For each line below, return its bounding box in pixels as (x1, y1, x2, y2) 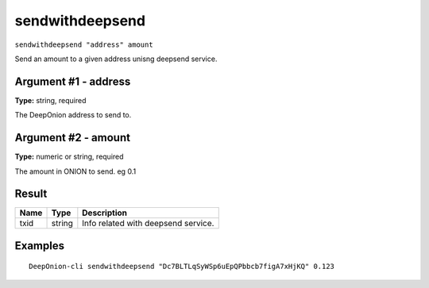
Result (14, 187, 48, 201)
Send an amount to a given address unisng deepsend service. (14, 54, 218, 63)
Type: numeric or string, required (14, 152, 124, 162)
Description (82, 207, 127, 218)
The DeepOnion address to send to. (14, 110, 132, 120)
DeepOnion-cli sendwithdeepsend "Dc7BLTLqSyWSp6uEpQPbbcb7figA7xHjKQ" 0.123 (29, 262, 335, 271)
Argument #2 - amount (14, 131, 131, 144)
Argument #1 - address (14, 75, 131, 88)
